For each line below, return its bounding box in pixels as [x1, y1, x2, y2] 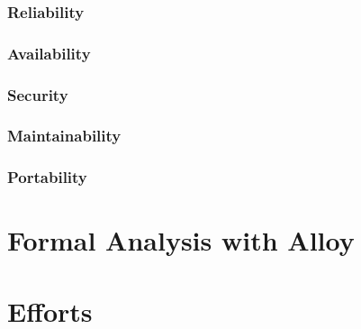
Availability [7, 41, 91, 64]
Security [7, 83, 68, 105]
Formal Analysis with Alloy [7, 222, 355, 259]
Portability [7, 166, 87, 188]
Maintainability [7, 124, 122, 147]
